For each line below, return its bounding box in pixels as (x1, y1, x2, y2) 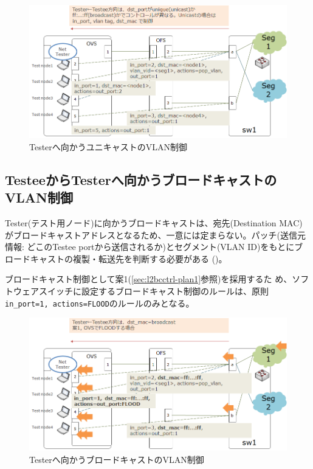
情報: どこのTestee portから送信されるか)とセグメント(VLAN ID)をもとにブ (5, 240, 303, 253)
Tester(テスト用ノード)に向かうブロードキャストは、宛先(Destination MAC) (5, 216, 303, 229)
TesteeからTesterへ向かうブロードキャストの (5, 170, 277, 189)
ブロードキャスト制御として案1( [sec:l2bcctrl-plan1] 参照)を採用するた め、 (5, 273, 292, 285)
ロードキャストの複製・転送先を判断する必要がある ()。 (5, 252, 227, 265)
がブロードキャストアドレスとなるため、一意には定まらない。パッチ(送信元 (5, 228, 306, 241)
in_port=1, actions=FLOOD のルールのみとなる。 (5, 296, 194, 309)
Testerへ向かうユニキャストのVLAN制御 (29, 140, 188, 153)
